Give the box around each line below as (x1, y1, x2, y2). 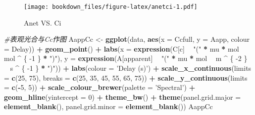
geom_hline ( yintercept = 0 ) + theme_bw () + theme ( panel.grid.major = (4, 91, 241, 102)
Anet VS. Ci (24, 17, 61, 28)
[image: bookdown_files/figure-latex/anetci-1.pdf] (24, 3, 198, 10)
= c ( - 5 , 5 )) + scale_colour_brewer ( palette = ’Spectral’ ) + (4, 82, 196, 92)
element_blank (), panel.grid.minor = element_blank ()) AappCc (4, 101, 213, 112)
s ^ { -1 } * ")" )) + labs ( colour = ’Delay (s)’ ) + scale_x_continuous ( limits (10, 63, 252, 73)
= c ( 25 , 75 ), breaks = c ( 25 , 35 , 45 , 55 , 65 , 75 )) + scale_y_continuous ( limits (4, 72, 248, 83)
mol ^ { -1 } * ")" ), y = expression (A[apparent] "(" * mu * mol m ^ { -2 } (4, 53, 248, 63)
